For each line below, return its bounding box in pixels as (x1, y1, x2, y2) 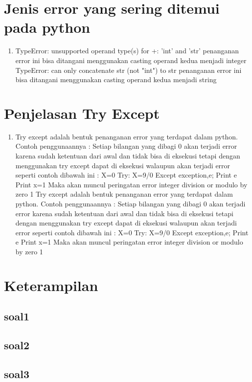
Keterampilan (4, 275, 98, 295)
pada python (4, 17, 91, 37)
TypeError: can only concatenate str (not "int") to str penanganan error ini (15, 65, 242, 75)
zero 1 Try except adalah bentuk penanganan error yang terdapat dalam (15, 189, 233, 199)
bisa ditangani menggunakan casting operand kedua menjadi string (15, 74, 217, 85)
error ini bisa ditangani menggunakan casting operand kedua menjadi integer (15, 55, 247, 65)
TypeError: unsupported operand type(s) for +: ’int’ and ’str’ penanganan (15, 45, 239, 56)
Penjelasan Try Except (4, 103, 160, 123)
